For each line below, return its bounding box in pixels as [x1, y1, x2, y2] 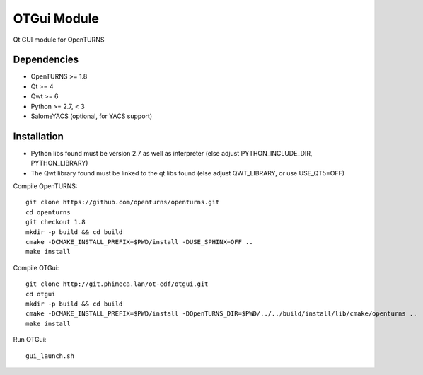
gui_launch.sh [25, 352, 74, 360]
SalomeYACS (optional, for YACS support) [30, 112, 152, 120]
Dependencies [13, 54, 79, 66]
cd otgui [25, 290, 56, 298]
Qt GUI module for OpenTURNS [13, 35, 105, 44]
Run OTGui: [13, 335, 47, 344]
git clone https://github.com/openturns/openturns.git [25, 198, 220, 207]
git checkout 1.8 [25, 218, 86, 226]
